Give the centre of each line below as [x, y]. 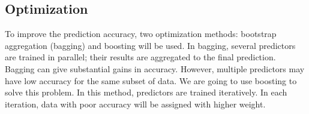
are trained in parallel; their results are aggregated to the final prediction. [140, 57]
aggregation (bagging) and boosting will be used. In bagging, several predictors [150, 45]
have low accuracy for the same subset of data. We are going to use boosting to [151, 80]
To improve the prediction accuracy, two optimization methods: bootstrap [141, 34]
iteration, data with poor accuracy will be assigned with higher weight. [135, 104]
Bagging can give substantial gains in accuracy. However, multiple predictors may [155, 68]
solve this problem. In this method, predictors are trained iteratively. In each [146, 92]
